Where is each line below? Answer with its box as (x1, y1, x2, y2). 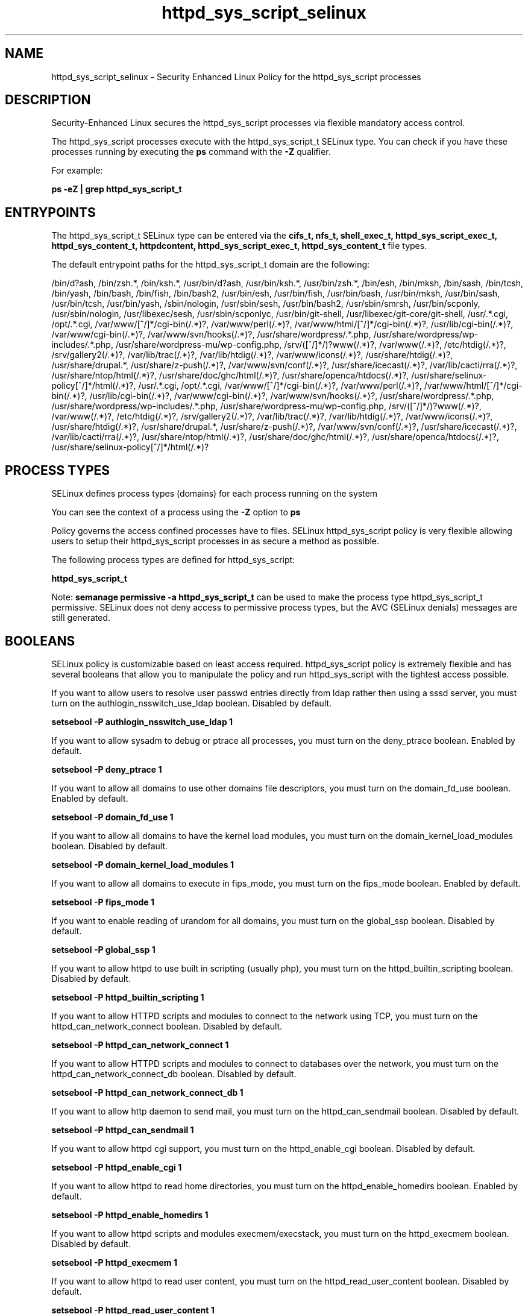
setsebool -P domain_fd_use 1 (51, 811, 174, 822)
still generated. (51, 612, 110, 623)
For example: (51, 165, 103, 176)
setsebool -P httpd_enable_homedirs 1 (51, 1209, 209, 1220)
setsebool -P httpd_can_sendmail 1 (51, 1124, 194, 1135)
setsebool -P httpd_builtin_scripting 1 (51, 992, 204, 1002)
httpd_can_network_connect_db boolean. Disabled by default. (51, 1068, 297, 1079)
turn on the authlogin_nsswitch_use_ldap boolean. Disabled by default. (51, 697, 332, 708)
